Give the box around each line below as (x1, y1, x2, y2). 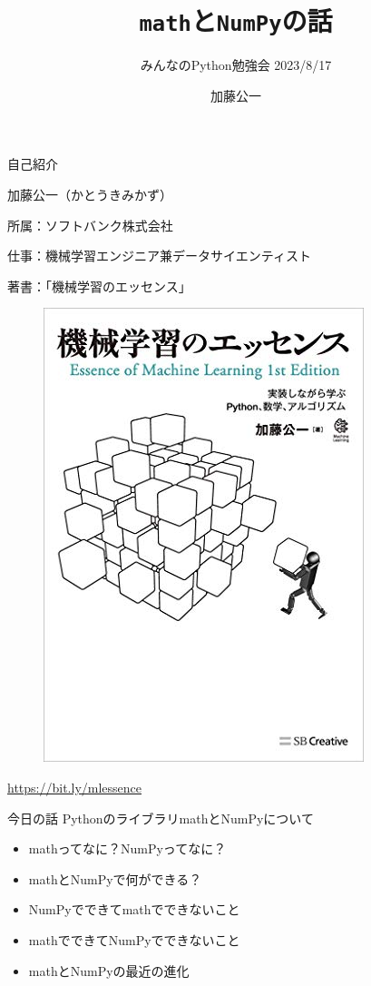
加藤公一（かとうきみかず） (7, 185, 172, 204)
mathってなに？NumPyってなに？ (28, 839, 227, 858)
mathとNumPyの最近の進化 (28, 961, 190, 980)
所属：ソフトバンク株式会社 (7, 215, 173, 234)
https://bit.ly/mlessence (7, 778, 142, 796)
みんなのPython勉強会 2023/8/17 (140, 55, 332, 74)
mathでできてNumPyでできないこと (28, 930, 240, 949)
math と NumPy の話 (139, 2, 333, 39)
